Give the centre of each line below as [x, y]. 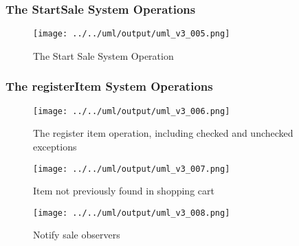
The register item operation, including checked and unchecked [163, 133]
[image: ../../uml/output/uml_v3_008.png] [132, 213]
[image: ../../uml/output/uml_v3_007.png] [132, 169]
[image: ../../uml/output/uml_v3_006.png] [132, 111]
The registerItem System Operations [109, 86]
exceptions [55, 146]
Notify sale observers [77, 235]
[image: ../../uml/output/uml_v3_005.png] [132, 34]
